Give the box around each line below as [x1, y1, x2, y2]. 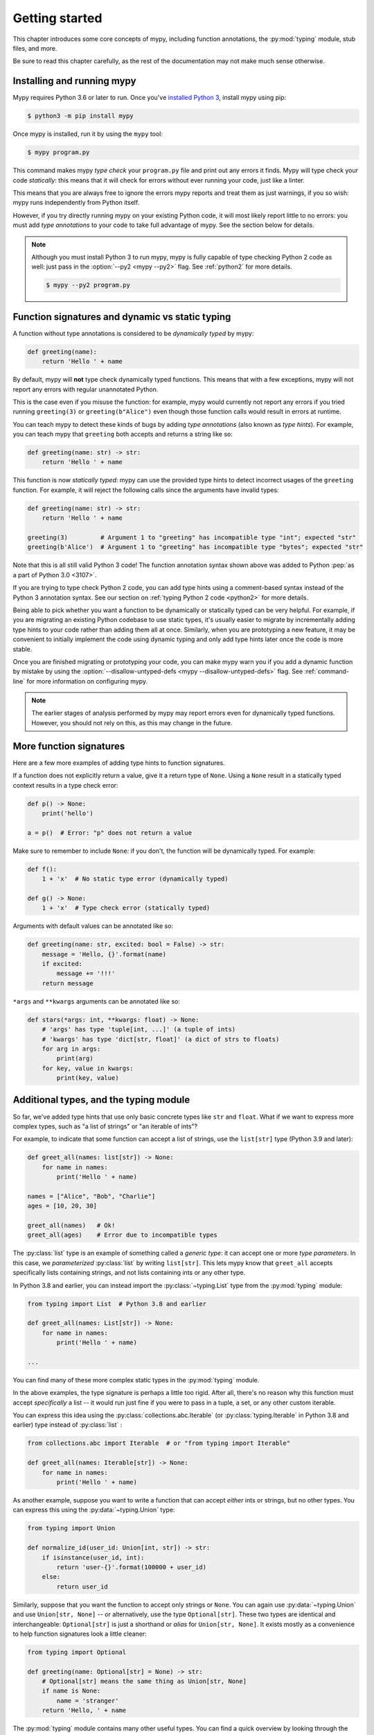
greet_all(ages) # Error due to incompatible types [27, 1231, 217, 1239]
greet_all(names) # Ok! [27, 1221, 116, 1230]
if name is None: [42, 1687, 101, 1695]
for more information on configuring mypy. [26, 677, 148, 685]
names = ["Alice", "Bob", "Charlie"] [27, 1192, 156, 1200]
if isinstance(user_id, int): [42, 1553, 145, 1561]
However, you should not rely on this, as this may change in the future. [31, 718, 233, 727]
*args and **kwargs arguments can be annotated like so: [12, 997, 180, 1006]
